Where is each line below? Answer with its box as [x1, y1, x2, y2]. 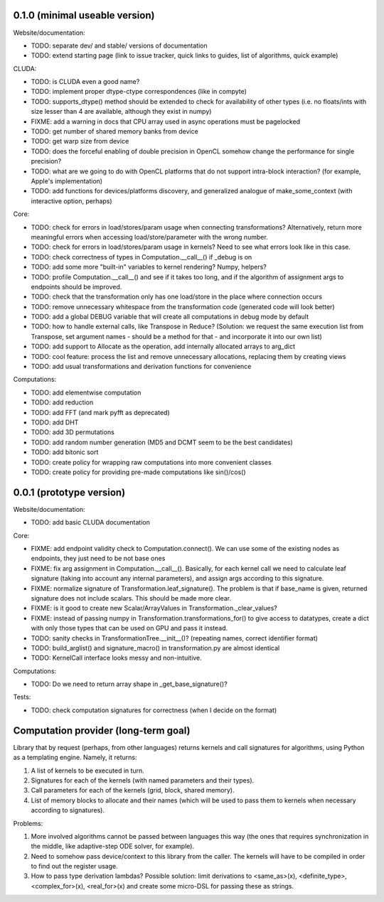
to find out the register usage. [31, 862, 118, 871]
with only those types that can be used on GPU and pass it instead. [31, 624, 228, 633]
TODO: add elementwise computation [31, 388, 142, 397]
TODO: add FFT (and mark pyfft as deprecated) [31, 408, 170, 417]
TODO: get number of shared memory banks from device [31, 127, 198, 136]
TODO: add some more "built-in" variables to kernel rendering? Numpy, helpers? [31, 263, 267, 272]
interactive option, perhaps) [31, 196, 113, 205]
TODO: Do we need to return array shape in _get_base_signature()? [31, 680, 228, 689]
